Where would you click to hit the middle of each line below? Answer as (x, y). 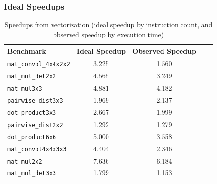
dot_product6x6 (32, 137)
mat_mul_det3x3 (32, 174)
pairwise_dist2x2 (35, 125)
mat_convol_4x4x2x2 (39, 64)
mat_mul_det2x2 (32, 77)
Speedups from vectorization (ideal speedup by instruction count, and (108, 25)
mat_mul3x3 (25, 89)
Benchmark (27, 51)
